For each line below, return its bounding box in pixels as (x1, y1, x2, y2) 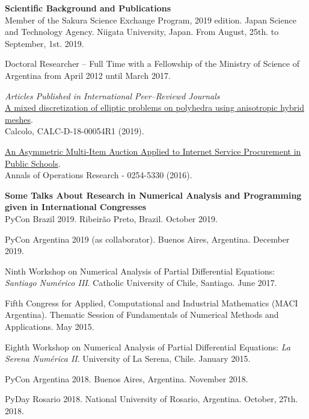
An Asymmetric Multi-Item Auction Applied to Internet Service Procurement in (5, 144, 301, 157)
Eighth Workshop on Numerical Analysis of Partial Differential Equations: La (5, 340, 291, 353)
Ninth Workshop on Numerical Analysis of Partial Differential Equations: (5, 264, 275, 277)
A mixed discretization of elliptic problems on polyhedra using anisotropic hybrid (5, 101, 304, 114)
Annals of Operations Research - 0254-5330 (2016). (5, 169, 192, 181)
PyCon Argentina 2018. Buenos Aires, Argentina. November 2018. (5, 372, 248, 385)
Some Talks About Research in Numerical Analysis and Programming (5, 188, 302, 201)
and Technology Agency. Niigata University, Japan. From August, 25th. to (5, 25, 279, 38)
